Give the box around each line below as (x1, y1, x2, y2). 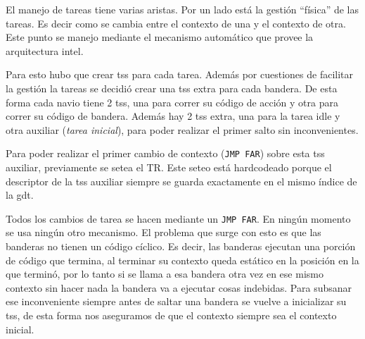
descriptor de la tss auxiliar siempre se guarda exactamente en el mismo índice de (6, 173, 357, 188)
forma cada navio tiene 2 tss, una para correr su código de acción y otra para (6, 94, 338, 109)
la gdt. (6, 187, 34, 202)
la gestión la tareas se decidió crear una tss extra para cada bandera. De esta (6, 80, 338, 95)
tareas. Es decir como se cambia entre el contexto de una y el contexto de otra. (6, 16, 346, 30)
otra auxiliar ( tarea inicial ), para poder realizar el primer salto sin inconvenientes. (6, 122, 359, 137)
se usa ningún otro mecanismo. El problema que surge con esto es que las (6, 225, 321, 240)
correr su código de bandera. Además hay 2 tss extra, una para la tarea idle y (6, 109, 340, 123)
